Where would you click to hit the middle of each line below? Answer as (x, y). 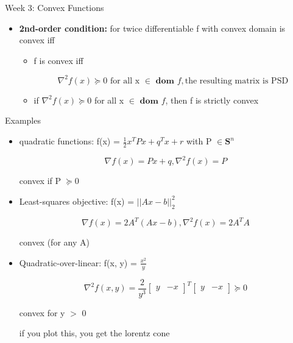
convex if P (40, 181)
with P (199, 141)
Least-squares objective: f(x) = (77, 201)
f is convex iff (58, 60)
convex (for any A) (54, 242)
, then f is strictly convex (212, 100)
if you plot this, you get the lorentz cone (94, 333)
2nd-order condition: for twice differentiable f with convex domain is (152, 28)
